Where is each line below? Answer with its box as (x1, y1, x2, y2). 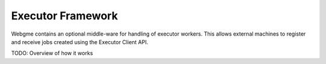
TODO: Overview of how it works (11, 50, 94, 57)
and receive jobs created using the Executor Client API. (11, 38, 149, 45)
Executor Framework (11, 9, 118, 22)
